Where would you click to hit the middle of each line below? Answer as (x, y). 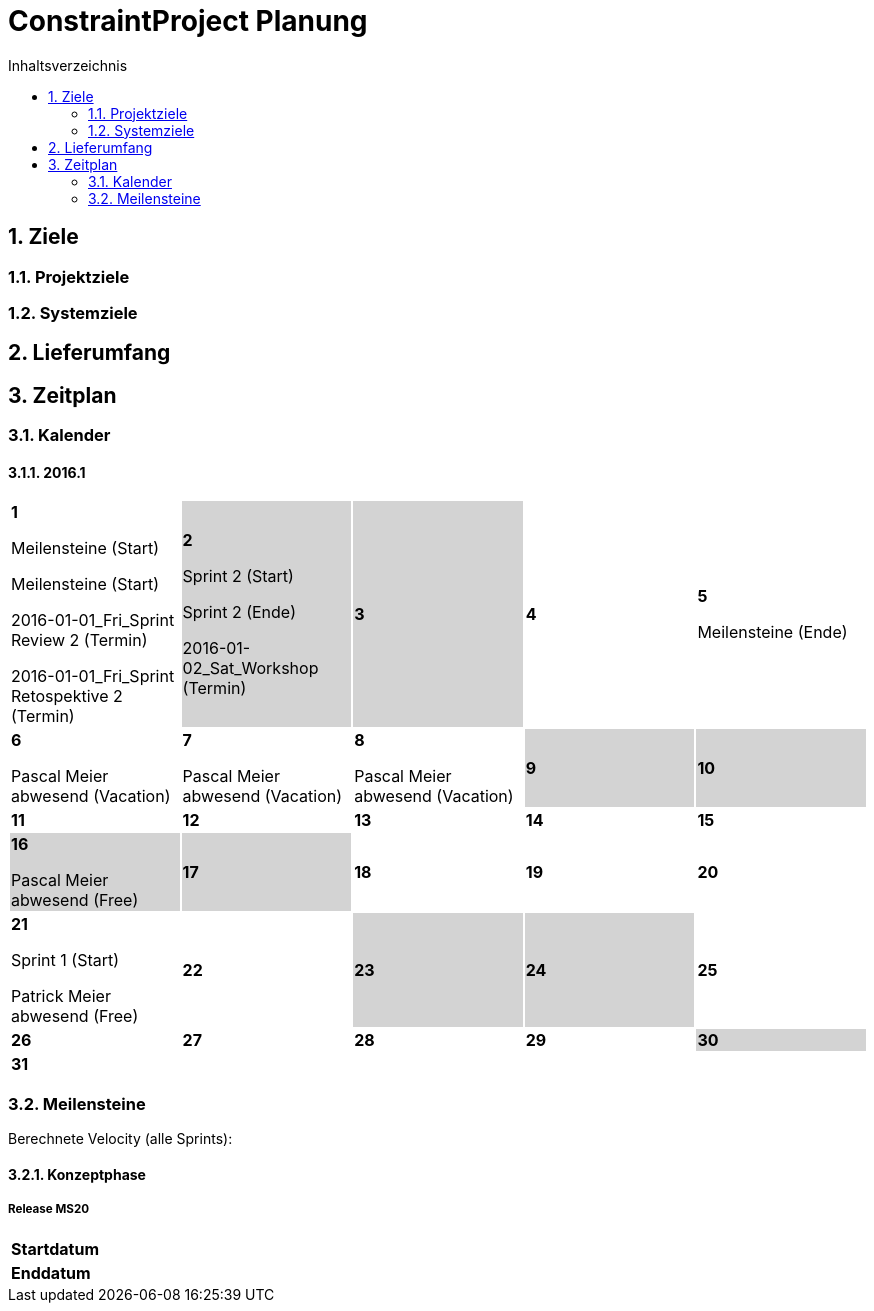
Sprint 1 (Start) (65, 960)
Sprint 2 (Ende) (239, 612)
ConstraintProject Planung (188, 21)
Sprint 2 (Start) (238, 576)
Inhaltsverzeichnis (68, 65)
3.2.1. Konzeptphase (77, 1174)
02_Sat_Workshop (250, 668)
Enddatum (51, 1272)
